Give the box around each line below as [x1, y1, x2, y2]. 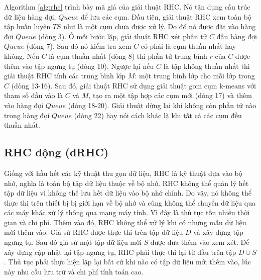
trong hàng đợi [4, 110, 50, 120]
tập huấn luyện [4, 21, 51, 32]
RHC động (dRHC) [4, 144, 109, 160]
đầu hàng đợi [216, 31, 257, 41]
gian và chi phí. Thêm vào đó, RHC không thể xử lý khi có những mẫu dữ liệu [4, 217, 246, 227]
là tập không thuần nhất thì [163, 60, 250, 71]
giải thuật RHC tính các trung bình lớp [4, 70, 126, 81]
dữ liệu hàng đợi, [4, 11, 56, 22]
